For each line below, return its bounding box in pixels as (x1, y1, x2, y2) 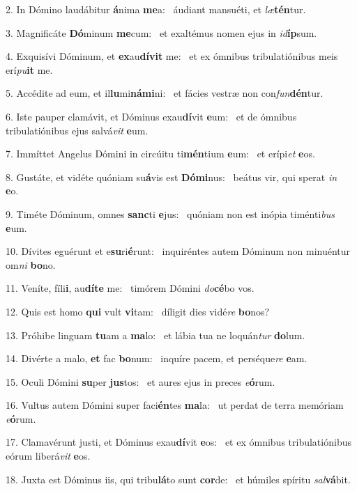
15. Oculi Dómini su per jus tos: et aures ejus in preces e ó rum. (6, 374, 275, 389)
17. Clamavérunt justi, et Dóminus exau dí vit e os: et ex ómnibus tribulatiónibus (6, 435, 351, 449)
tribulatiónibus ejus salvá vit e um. (6, 123, 149, 137)
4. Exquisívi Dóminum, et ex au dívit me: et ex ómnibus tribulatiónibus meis (6, 49, 338, 63)
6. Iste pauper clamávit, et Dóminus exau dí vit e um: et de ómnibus (6, 109, 297, 123)
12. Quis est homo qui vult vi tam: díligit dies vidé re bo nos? (6, 304, 270, 318)
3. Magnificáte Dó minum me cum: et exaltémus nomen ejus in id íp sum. (6, 25, 317, 40)
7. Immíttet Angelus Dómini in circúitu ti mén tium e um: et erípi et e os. (6, 146, 315, 161)
